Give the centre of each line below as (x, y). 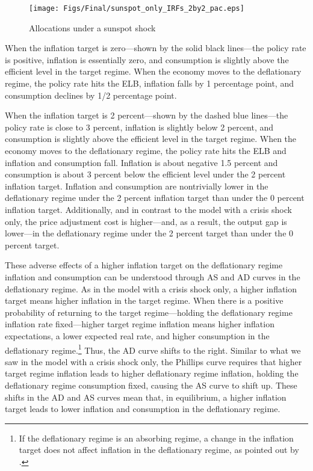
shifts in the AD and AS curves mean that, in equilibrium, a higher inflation (146, 397)
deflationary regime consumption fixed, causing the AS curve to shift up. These (151, 385)
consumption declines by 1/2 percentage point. (91, 95)
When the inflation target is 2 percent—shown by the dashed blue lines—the (147, 115)
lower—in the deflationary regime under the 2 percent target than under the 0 (149, 233)
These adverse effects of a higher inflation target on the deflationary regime (144, 265)
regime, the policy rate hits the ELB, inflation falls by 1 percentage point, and (149, 83)
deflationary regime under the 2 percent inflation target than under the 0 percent (155, 198)
